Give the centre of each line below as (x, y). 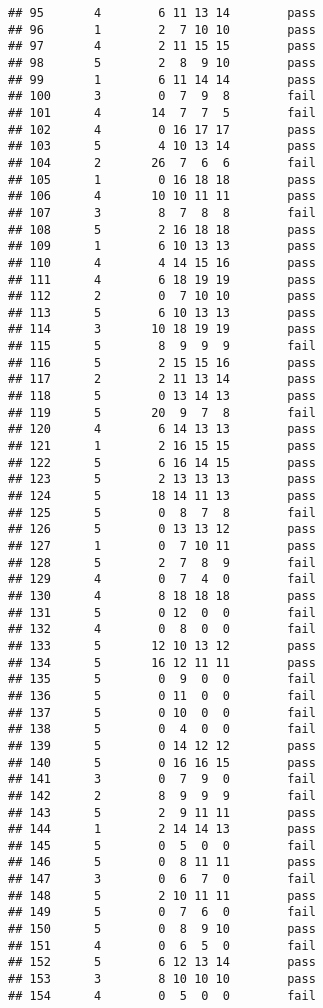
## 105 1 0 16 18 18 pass (162, 179)
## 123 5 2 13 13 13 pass (162, 479)
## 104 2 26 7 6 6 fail (162, 162)
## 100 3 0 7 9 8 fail (162, 96)
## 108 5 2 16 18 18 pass (162, 229)
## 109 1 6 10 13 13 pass (162, 246)
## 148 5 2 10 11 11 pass (162, 895)
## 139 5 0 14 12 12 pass (162, 745)
